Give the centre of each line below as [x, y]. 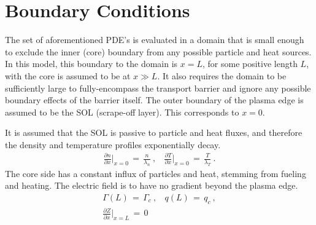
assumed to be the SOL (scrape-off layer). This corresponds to [122, 112]
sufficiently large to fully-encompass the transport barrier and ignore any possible [158, 88]
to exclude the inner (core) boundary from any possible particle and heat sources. [158, 51]
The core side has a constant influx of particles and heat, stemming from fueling [156, 173]
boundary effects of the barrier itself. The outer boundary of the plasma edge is [154, 100]
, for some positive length [250, 64]
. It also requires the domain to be [222, 75]
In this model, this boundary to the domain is [91, 64]
